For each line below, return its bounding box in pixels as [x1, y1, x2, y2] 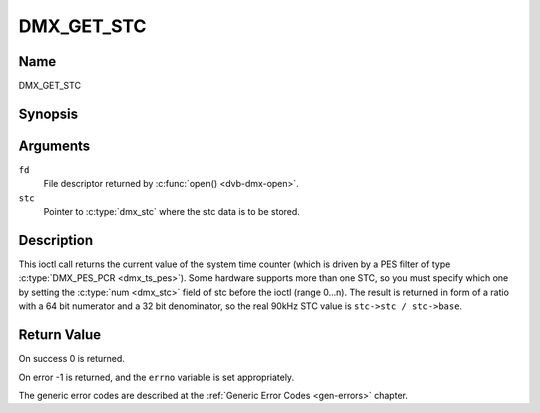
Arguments [18, 137, 91, 154]
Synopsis [18, 105, 79, 122]
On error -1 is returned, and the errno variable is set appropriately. [18, 371, 295, 383]
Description [18, 231, 94, 249]
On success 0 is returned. [18, 353, 125, 365]
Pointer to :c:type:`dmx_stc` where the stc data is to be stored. [43, 206, 300, 218]
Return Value [18, 326, 102, 344]
